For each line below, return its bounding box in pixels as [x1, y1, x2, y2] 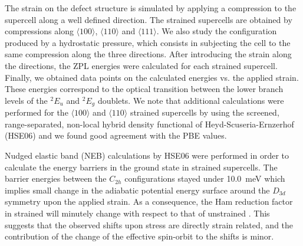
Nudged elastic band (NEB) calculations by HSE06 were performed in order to [5, 149, 289, 161]
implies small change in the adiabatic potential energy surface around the [5, 183, 270, 196]
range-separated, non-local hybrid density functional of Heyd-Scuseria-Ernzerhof [5, 117, 294, 130]
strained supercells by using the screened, [130, 106, 279, 119]
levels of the [5, 94, 48, 106]
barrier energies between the [5, 172, 107, 185]
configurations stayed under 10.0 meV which [124, 172, 285, 185]
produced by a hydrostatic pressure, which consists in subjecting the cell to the [5, 36, 291, 48]
